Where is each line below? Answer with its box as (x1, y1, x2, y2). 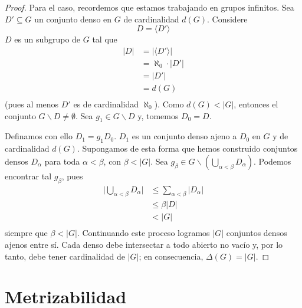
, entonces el (234, 97, 278, 110)
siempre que (5, 227, 48, 239)
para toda (44, 155, 80, 167)
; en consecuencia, (139, 250, 203, 262)
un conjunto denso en (34, 12, 112, 25)
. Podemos (253, 155, 291, 167)
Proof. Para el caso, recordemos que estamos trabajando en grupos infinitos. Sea (5, 1, 294, 13)
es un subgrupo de (14, 33, 81, 45)
